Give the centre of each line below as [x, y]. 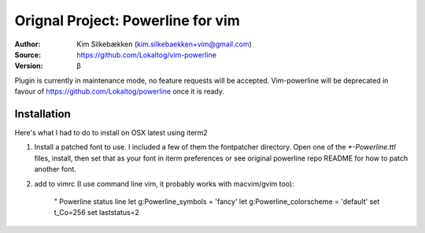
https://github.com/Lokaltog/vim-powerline [146, 54]
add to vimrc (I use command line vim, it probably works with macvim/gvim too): [164, 183]
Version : [29, 66]
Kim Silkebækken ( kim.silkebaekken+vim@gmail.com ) [164, 44]
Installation [42, 114]
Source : [28, 54]
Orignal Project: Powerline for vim [127, 20]
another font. [55, 169]
